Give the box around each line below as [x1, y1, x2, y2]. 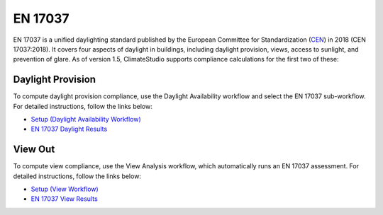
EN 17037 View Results [30, 194, 99, 203]
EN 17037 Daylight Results [30, 124, 108, 134]
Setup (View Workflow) [30, 185, 99, 194]
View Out [13, 144, 55, 156]
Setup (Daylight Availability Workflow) [30, 115, 141, 124]
